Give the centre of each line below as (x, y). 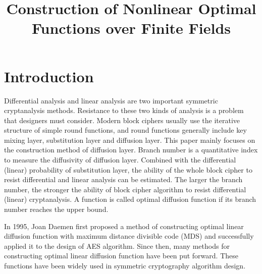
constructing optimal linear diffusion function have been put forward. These (121, 256)
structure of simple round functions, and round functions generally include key (125, 130)
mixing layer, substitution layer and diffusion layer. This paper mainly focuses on (130, 140)
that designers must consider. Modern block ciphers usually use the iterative (122, 120)
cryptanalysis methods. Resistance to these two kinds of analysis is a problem (124, 110)
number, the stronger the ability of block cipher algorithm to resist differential (125, 189)
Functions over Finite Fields (131, 28)
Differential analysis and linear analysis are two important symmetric (111, 100)
